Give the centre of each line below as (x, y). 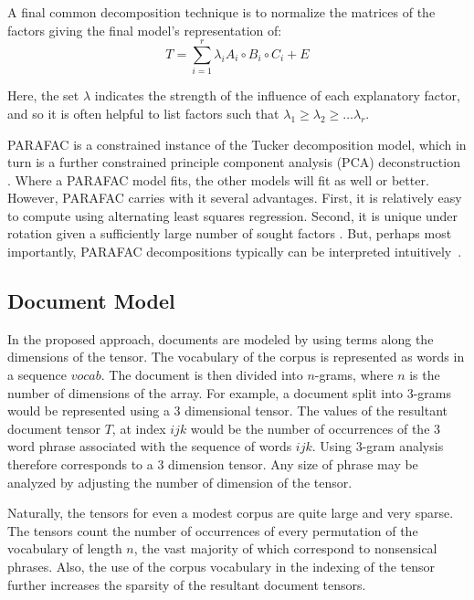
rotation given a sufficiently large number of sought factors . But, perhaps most (230, 233)
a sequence (37, 375)
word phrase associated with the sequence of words (150, 446)
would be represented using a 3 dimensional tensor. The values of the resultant (228, 411)
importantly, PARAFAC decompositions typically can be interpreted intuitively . (235, 252)
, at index (139, 428)
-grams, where (354, 375)
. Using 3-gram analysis (378, 446)
